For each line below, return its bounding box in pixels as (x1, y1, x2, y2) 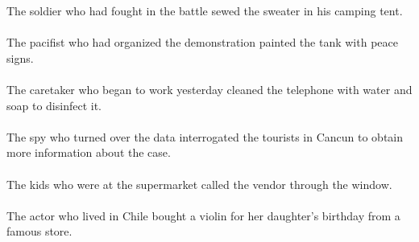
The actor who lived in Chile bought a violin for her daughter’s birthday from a (6, 207, 400, 224)
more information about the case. (6, 144, 171, 161)
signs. (6, 49, 34, 66)
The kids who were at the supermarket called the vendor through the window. (6, 175, 392, 192)
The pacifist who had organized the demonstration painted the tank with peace (6, 34, 398, 51)
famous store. (6, 223, 73, 240)
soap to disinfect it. (6, 96, 102, 113)
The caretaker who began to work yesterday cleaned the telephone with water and (6, 80, 413, 97)
